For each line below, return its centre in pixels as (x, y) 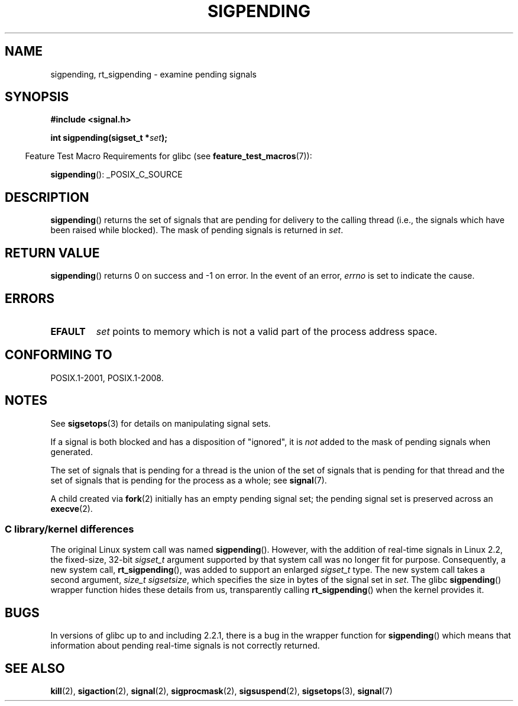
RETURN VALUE (52, 253)
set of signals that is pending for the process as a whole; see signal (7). (189, 480)
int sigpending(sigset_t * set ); (109, 138)
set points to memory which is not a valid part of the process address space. (267, 331)
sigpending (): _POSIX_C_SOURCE (116, 175)
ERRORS (30, 298)
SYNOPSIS (37, 97)
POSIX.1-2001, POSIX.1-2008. (107, 378)
